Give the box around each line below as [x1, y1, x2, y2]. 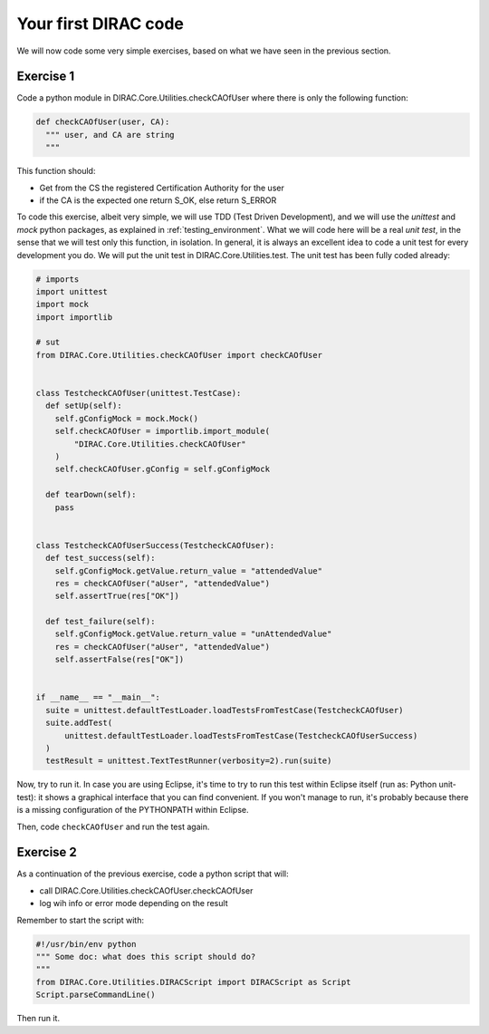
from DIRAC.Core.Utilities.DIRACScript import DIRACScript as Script [35, 977, 351, 987]
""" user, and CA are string [45, 130, 176, 140]
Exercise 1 [16, 69, 75, 84]
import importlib [35, 312, 113, 322]
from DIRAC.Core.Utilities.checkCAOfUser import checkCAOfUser [35, 350, 323, 360]
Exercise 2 [16, 845, 77, 860]
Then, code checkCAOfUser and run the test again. [16, 821, 210, 832]
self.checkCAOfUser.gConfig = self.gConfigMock [54, 464, 271, 475]
